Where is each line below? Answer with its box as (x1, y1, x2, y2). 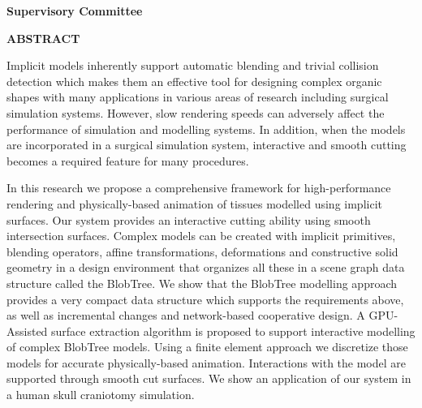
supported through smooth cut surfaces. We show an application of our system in (6, 370, 411, 387)
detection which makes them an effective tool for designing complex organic (6, 72, 382, 89)
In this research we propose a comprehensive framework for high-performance (6, 179, 391, 196)
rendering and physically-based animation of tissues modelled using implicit (6, 195, 382, 212)
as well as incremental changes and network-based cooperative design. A (6, 307, 365, 324)
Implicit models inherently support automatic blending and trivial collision (6, 57, 379, 74)
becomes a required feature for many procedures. (6, 152, 249, 169)
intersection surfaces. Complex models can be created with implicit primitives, (6, 227, 396, 244)
